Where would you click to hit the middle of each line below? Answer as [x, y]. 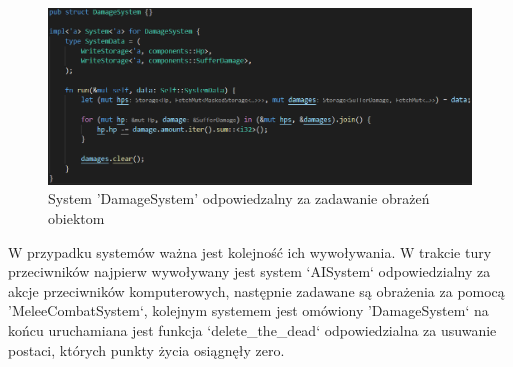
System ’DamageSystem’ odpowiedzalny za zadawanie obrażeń [239, 198]
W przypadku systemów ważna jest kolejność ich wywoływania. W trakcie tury [250, 251]
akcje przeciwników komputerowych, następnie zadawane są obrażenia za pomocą [256, 290]
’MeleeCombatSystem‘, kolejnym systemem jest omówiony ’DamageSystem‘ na [248, 310]
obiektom [76, 217]
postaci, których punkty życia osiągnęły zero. [146, 349]
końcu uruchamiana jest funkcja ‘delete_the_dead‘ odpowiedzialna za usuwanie [252, 329]
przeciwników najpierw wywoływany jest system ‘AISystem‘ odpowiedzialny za [249, 271]
